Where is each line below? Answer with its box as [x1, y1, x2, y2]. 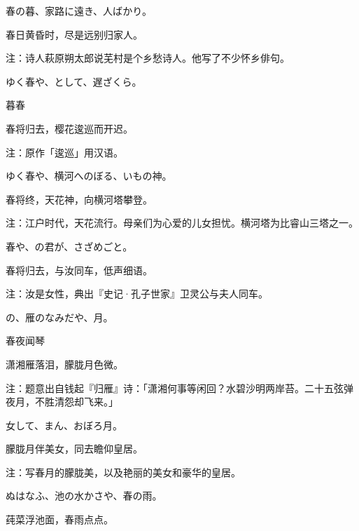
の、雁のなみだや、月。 [6, 309, 113, 324]
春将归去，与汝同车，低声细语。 [6, 262, 153, 277]
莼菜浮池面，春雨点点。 [6, 512, 113, 527]
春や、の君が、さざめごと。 [6, 238, 133, 253]
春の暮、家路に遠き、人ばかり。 [6, 4, 153, 18]
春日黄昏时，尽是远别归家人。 [6, 27, 143, 41]
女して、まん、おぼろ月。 [6, 417, 122, 432]
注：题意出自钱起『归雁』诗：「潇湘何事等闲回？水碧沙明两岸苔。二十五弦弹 [6, 380, 353, 395]
